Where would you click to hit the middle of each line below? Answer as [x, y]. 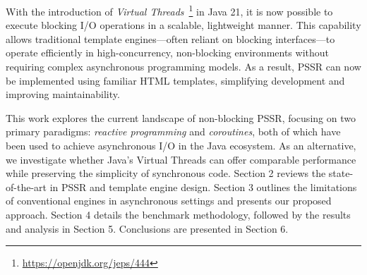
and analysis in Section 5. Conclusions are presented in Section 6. [147, 228]
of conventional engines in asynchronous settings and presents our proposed [169, 201]
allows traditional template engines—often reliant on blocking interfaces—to [170, 38]
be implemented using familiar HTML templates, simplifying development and [175, 80]
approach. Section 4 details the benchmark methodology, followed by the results [178, 214]
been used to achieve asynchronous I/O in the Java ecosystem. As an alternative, [181, 145]
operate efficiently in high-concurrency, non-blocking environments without [167, 53]
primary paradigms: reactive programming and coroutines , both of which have [173, 132]
